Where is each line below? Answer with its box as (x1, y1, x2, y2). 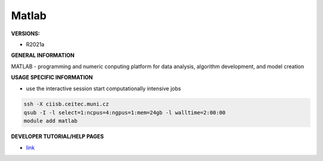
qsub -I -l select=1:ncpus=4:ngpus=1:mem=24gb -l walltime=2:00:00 (23, 109, 226, 116)
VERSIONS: (11, 30, 40, 37)
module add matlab (23, 117, 78, 124)
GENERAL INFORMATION (11, 51, 75, 59)
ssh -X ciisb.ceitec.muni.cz (23, 101, 109, 108)
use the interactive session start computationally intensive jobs (26, 84, 181, 92)
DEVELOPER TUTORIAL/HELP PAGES (11, 133, 104, 140)
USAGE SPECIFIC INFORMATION (11, 74, 93, 81)
